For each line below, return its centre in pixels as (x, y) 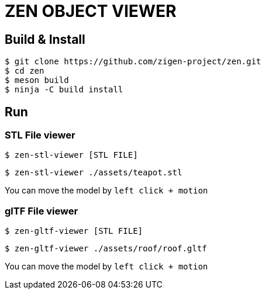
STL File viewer (40, 135)
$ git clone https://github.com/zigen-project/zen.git (133, 62)
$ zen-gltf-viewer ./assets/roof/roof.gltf (106, 249)
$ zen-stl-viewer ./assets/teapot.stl (94, 173)
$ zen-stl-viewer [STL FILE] (71, 155)
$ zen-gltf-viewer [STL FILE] (74, 231)
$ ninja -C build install (64, 90)
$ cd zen (25, 71)
